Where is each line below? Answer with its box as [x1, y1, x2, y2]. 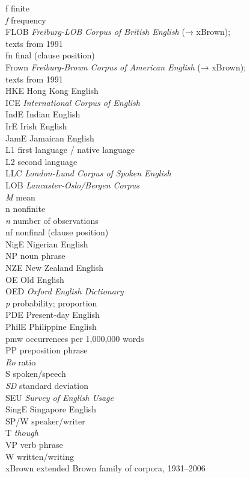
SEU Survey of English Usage [5, 391, 114, 403]
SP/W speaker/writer [5, 414, 85, 427]
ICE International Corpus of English [5, 96, 140, 108]
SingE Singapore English [5, 403, 97, 415]
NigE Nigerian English [5, 237, 88, 250]
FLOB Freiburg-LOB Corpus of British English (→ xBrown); [5, 25, 231, 38]
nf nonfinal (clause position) [5, 226, 109, 238]
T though [5, 426, 38, 439]
